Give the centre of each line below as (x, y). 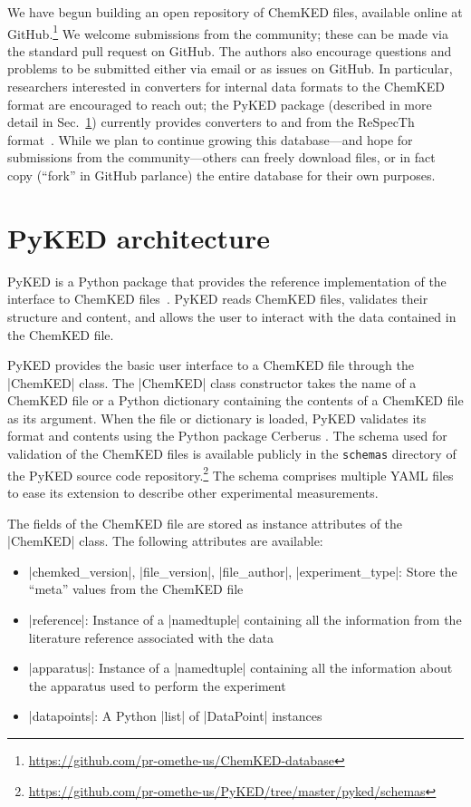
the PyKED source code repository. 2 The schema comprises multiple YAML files (231, 473)
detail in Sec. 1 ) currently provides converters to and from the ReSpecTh (211, 122)
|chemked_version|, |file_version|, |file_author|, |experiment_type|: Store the (243, 571)
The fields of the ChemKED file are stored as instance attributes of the (205, 523)
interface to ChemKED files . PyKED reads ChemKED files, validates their (218, 299)
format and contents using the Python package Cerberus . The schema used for (227, 436)
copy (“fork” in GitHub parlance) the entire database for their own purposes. (221, 175)
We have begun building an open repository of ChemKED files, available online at (235, 12)
